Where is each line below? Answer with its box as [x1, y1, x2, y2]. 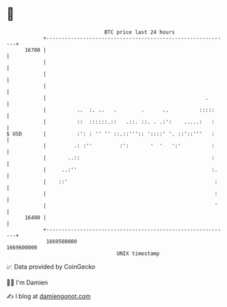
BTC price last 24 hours [104, 29, 175, 36]
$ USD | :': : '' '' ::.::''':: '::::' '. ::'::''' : [6, 130, 215, 137]
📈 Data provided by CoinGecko [6, 263, 96, 271]
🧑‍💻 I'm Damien [6, 278, 49, 286]
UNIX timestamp [116, 250, 160, 257]
